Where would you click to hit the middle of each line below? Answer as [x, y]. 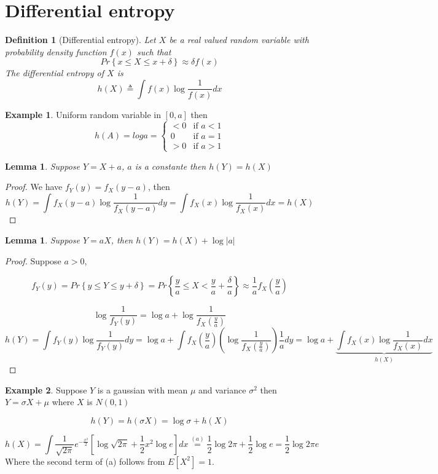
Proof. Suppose [33, 260]
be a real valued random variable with [239, 40]
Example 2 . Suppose [46, 389]
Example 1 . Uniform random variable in [83, 114]
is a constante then [170, 166]
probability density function [56, 51]
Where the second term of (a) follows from [85, 461]
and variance [222, 389]
